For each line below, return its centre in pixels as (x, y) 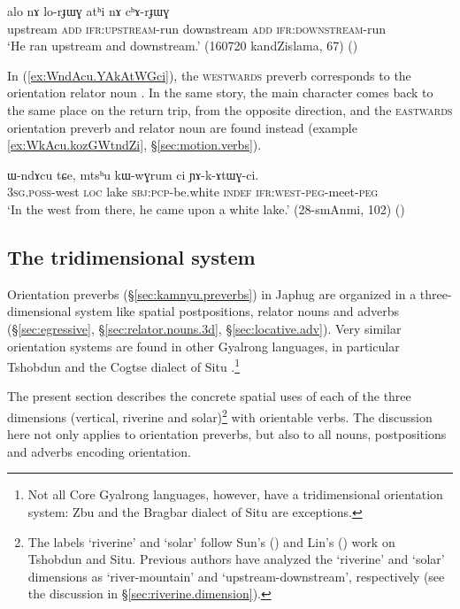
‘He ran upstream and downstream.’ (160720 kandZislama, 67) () (183, 46)
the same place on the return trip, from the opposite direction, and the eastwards (230, 109)
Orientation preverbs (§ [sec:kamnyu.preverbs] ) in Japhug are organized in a (212, 293)
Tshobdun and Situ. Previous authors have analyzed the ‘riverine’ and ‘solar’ (236, 559)
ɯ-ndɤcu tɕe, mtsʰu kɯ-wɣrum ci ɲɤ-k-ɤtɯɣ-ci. (133, 174)
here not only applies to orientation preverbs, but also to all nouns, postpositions (227, 434)
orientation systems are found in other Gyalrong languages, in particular (203, 346)
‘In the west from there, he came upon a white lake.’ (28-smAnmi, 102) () (206, 208)
